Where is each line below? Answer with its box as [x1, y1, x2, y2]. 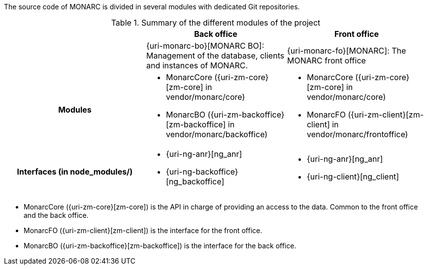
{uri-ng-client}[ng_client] [306, 172, 399, 181]
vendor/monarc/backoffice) [165, 129, 268, 139]
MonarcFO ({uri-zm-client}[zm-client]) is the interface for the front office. [24, 226, 263, 235]
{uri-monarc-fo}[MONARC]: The [287, 46, 406, 56]
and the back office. [24, 211, 89, 219]
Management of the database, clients [146, 51, 285, 60]
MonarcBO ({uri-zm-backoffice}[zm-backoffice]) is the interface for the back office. [24, 241, 296, 250]
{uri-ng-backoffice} [165, 167, 238, 177]
